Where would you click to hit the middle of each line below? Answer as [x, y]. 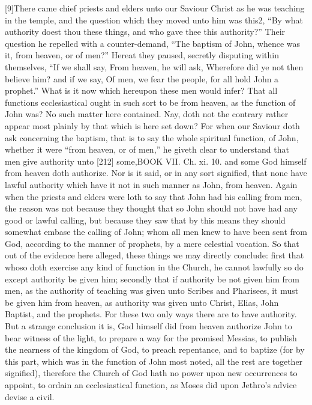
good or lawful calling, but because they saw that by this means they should [145, 220]
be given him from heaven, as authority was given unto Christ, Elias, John [142, 302]
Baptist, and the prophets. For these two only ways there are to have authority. [151, 314]
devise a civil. [30, 396]
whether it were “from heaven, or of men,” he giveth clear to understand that [147, 149]
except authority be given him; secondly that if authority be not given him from [152, 279]
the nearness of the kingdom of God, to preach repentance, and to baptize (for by [155, 349]
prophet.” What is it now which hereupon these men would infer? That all [141, 90]
